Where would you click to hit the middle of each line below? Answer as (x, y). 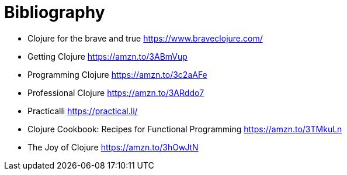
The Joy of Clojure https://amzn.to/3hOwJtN (113, 147)
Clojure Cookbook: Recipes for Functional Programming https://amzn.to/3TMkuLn (185, 129)
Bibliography (55, 12)
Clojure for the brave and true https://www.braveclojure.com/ (145, 38)
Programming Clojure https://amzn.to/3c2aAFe (117, 74)
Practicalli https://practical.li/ (83, 111)
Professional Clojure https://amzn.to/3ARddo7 (116, 92)
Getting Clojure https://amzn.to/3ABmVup (107, 56)
